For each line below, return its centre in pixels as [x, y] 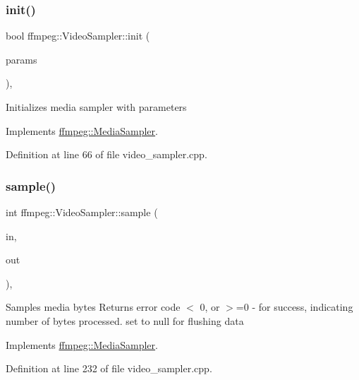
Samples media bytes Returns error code [93, 307]
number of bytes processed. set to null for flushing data [125, 320]
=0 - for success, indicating [294, 307]
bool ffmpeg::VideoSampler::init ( [78, 36]
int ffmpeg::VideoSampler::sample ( [82, 212]
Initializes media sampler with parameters [96, 107]
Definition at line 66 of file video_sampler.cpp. [107, 154]
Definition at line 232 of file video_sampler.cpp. [109, 368]
